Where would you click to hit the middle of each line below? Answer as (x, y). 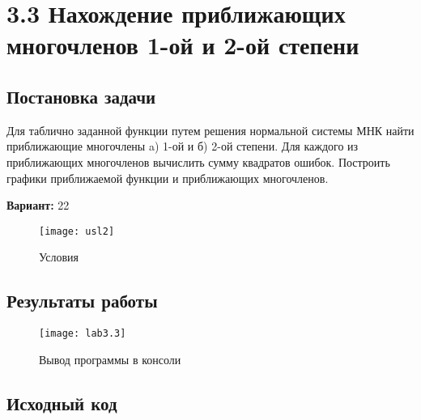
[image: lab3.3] (83, 334)
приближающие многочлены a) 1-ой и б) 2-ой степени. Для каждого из (183, 146)
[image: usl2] (77, 231)
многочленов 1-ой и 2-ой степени (183, 45)
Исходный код (62, 403)
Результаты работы (82, 301)
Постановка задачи (81, 96)
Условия (59, 257)
